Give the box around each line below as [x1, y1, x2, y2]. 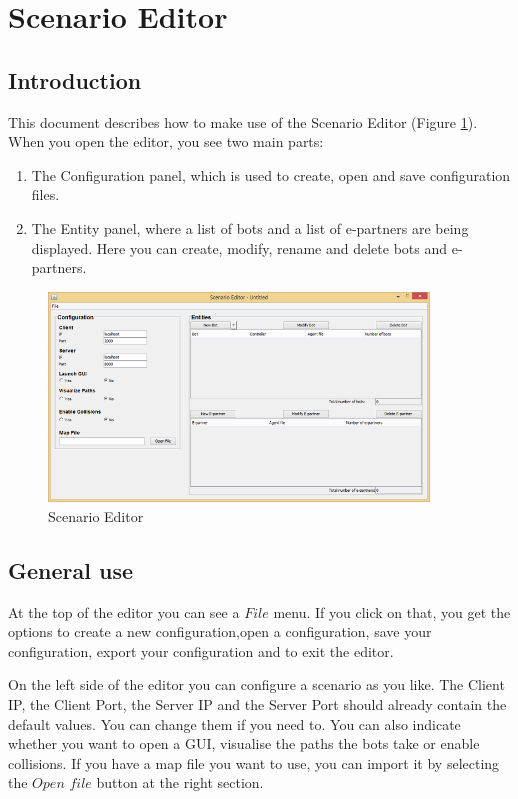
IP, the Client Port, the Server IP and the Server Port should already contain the [8, 693, 507, 714]
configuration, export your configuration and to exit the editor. [8, 640, 394, 661]
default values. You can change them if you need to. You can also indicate [8, 713, 461, 734]
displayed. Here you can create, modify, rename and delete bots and [31, 237, 448, 258]
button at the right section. [96, 772, 264, 793]
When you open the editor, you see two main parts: [8, 131, 324, 152]
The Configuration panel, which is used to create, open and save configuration [31, 164, 511, 185]
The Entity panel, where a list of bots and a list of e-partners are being [31, 217, 469, 238]
